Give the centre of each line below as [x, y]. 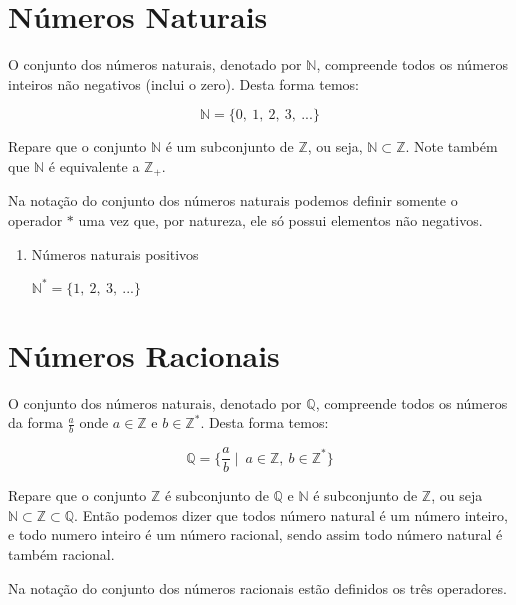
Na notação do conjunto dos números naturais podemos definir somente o [233, 200]
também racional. [61, 554]
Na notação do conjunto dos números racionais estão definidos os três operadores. [257, 587]
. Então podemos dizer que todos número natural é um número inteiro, [291, 514]
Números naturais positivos [115, 253]
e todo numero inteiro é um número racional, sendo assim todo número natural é [255, 534]
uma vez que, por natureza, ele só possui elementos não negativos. [280, 219]
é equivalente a [94, 165]
